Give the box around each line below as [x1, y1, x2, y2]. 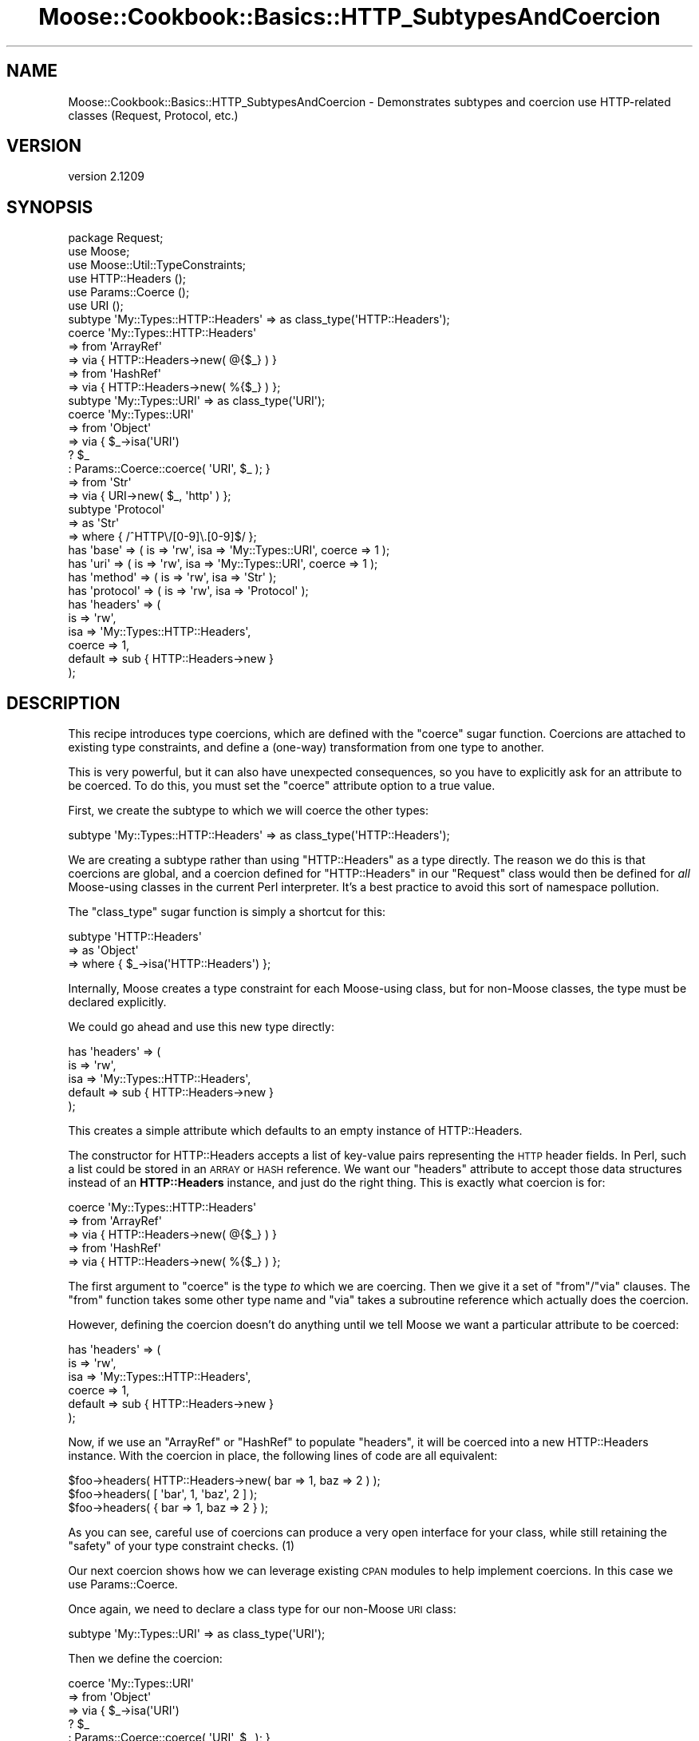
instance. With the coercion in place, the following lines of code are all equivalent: [68, 1449, 498, 1463]
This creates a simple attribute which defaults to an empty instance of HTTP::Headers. [68, 1124, 523, 1138]
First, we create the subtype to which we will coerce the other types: [68, 803, 429, 818]
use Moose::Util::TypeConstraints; [68, 258, 247, 272]
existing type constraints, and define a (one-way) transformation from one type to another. [68, 740, 544, 755]
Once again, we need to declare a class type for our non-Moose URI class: [68, 1602, 456, 1616]
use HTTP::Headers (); [68, 272, 186, 286]
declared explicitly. [68, 995, 167, 1009]
